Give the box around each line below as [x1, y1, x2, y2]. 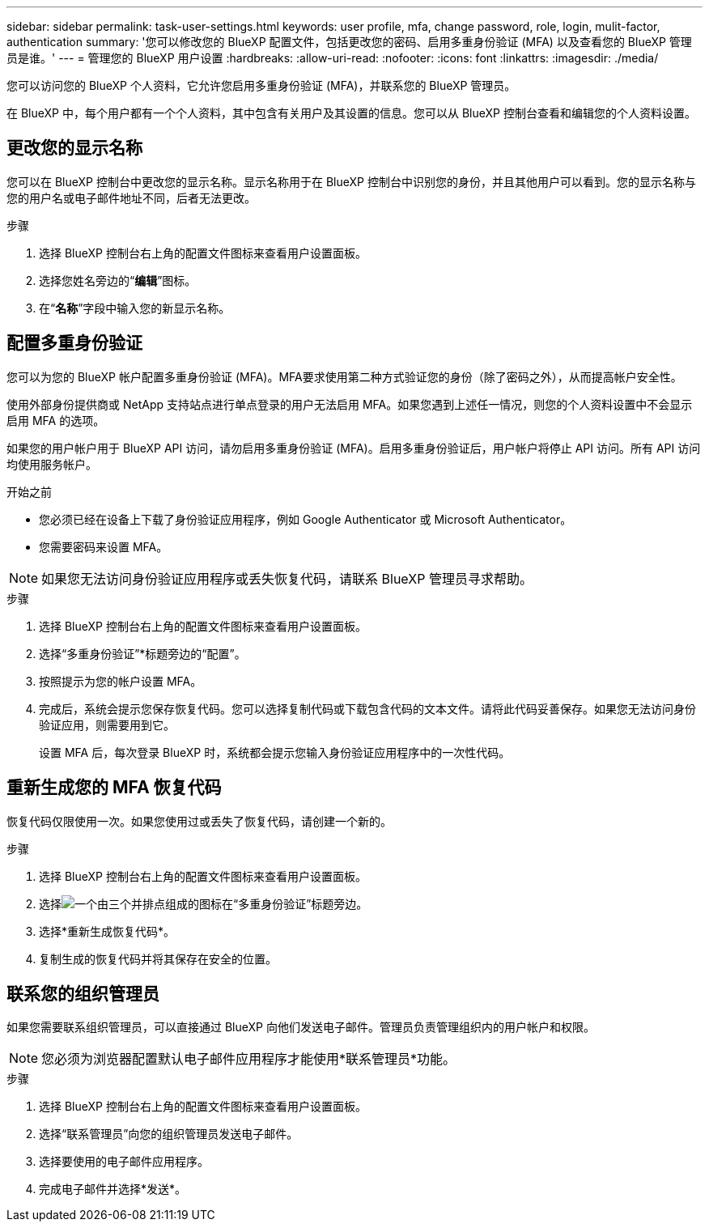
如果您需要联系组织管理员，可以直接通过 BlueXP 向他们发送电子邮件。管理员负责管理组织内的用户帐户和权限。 [6, 1020, 595, 1035]
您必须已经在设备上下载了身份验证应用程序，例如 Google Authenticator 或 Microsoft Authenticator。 [39, 512, 572, 526]
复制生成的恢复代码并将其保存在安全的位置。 [39, 951, 277, 966]
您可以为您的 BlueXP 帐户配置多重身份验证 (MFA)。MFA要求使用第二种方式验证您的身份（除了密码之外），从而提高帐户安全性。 [6, 369, 682, 384]
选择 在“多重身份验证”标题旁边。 [39, 896, 368, 911]
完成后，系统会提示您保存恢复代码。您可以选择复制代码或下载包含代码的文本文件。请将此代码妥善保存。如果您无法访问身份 [39, 701, 696, 716]
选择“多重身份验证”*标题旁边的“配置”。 [39, 646, 246, 661]
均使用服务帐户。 [6, 457, 97, 471]
